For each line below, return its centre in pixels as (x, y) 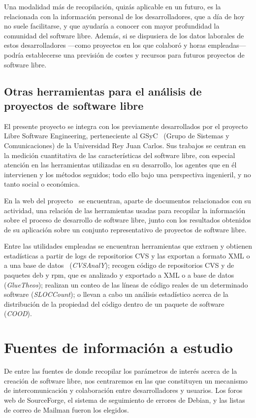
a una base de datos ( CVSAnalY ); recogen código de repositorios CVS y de (119, 265)
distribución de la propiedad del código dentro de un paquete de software (114, 304)
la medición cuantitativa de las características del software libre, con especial (120, 155)
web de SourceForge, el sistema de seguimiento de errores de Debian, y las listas (125, 400)
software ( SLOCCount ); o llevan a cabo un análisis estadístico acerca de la (116, 294)
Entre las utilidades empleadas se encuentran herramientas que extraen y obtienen (128, 246)
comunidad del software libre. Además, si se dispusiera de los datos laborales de (124, 35)
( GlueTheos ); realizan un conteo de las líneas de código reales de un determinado (126, 284)
